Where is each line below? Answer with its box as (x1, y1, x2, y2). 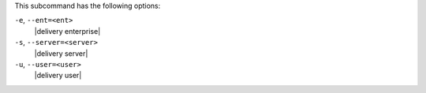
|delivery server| (34, 48, 88, 58)
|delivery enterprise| (34, 26, 101, 35)
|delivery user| (34, 71, 82, 80)
